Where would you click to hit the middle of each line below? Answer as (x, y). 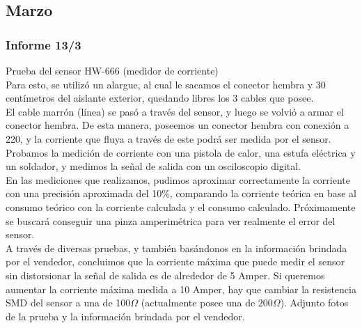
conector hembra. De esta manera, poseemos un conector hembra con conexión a (178, 125)
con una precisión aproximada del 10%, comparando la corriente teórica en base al (181, 193)
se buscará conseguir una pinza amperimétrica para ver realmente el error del (171, 220)
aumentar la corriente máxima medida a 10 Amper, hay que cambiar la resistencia (181, 289)
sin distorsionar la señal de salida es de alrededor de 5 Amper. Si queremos (165, 275)
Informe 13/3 (44, 44)
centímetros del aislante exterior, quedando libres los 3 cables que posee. (160, 98)
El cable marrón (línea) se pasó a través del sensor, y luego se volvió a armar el (175, 111)
